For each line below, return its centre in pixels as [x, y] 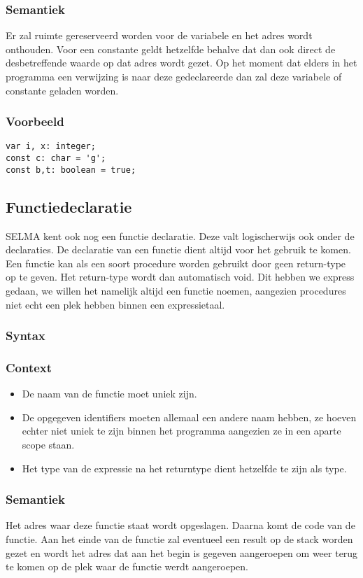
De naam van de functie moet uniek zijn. [109, 394]
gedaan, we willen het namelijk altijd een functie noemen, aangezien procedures [176, 290]
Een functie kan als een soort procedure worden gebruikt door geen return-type [176, 263]
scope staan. [48, 444]
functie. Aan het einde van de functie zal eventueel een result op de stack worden [179, 538]
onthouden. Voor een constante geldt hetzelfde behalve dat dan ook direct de [171, 49]
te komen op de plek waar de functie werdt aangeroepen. [127, 566]
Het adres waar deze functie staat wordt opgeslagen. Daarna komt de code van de [180, 525]
